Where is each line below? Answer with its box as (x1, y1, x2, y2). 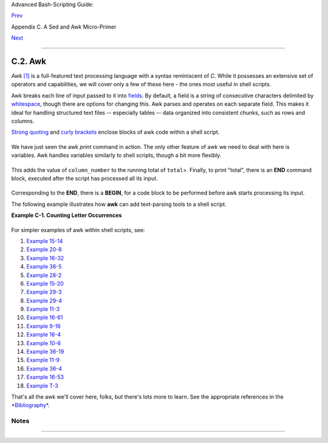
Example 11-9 (26, 356, 60, 364)
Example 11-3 (26, 306, 60, 313)
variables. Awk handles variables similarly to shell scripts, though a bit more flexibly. (11, 152, 222, 159)
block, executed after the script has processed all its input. (11, 174, 158, 182)
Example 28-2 (26, 271, 62, 279)
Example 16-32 (26, 254, 64, 261)
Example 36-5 (26, 263, 62, 270)
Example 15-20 (26, 280, 64, 287)
